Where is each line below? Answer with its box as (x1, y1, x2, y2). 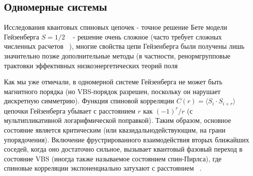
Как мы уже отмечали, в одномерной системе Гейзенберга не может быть (4, 77, 223, 87)
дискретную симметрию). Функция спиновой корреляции (4, 96, 174, 106)
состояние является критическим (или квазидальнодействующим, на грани (4, 125, 226, 135)
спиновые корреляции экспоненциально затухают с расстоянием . (4, 163, 202, 173)
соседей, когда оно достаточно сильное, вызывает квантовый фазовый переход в (4, 144, 243, 154)
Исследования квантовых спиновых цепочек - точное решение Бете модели (4, 22, 227, 32)
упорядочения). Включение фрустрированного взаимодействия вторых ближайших (4, 134, 249, 144)
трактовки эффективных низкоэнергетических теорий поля (4, 60, 178, 70)
